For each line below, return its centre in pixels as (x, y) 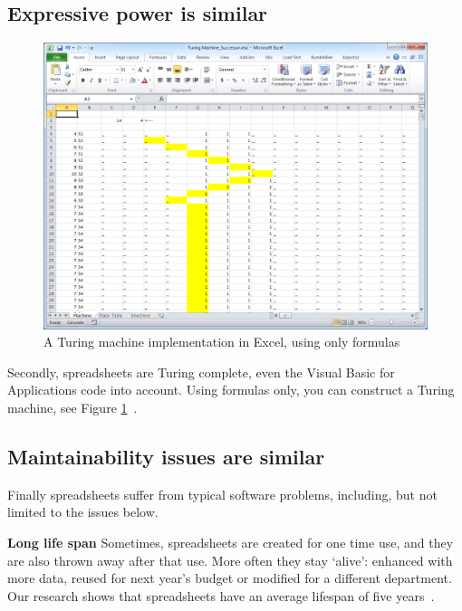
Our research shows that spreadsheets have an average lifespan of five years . (221, 595)
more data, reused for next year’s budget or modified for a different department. (230, 578)
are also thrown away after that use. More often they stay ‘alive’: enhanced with (230, 560)
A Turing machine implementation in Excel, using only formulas (222, 342)
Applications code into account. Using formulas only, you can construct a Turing (231, 390)
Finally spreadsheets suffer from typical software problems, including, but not (222, 494)
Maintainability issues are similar (166, 457)
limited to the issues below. (83, 512)
